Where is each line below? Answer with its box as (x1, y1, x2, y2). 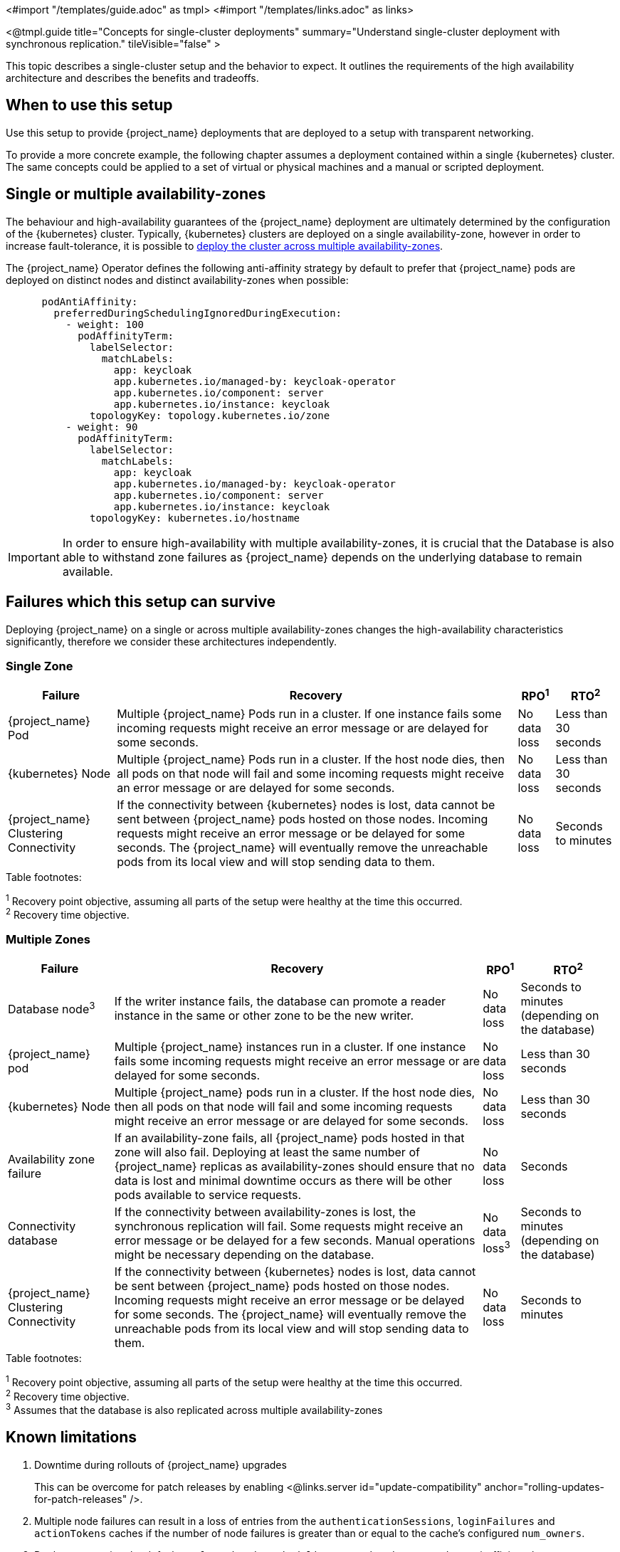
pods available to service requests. (114, 1188, 302, 1202)
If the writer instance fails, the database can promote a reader (114, 994, 446, 1008)
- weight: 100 (65, 318, 144, 330)
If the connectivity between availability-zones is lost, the (114, 1205, 416, 1219)
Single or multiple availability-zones (6, 185, 266, 204)
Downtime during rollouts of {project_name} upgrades (34, 1458, 287, 1471)
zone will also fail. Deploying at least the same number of (114, 1145, 420, 1159)
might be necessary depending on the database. (114, 1247, 374, 1262)
